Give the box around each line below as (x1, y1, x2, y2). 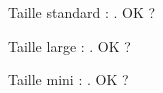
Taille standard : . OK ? (8, 2, 156, 22)
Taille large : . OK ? (8, 35, 131, 56)
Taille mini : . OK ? (8, 69, 129, 90)
